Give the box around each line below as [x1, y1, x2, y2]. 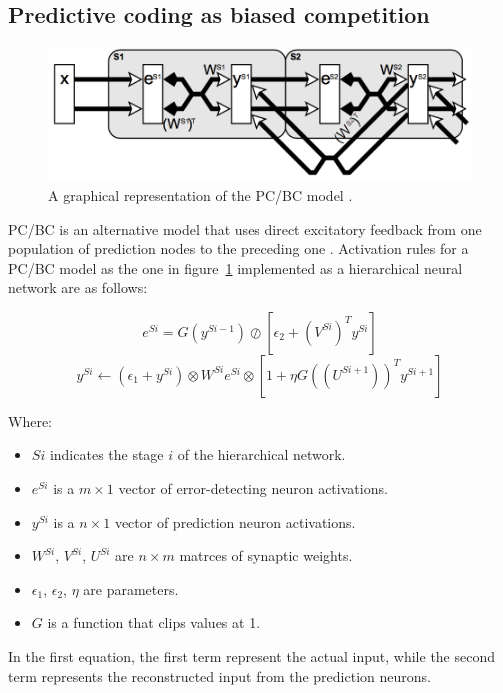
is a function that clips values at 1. [47, 612, 261, 633]
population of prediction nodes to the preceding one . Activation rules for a [8, 238, 469, 259]
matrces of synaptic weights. [179, 545, 353, 566]
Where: [8, 410, 52, 431]
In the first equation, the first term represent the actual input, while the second [8, 646, 496, 667]
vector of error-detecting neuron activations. [118, 478, 388, 499]
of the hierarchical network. [177, 444, 346, 465]
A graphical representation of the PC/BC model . [48, 184, 353, 205]
